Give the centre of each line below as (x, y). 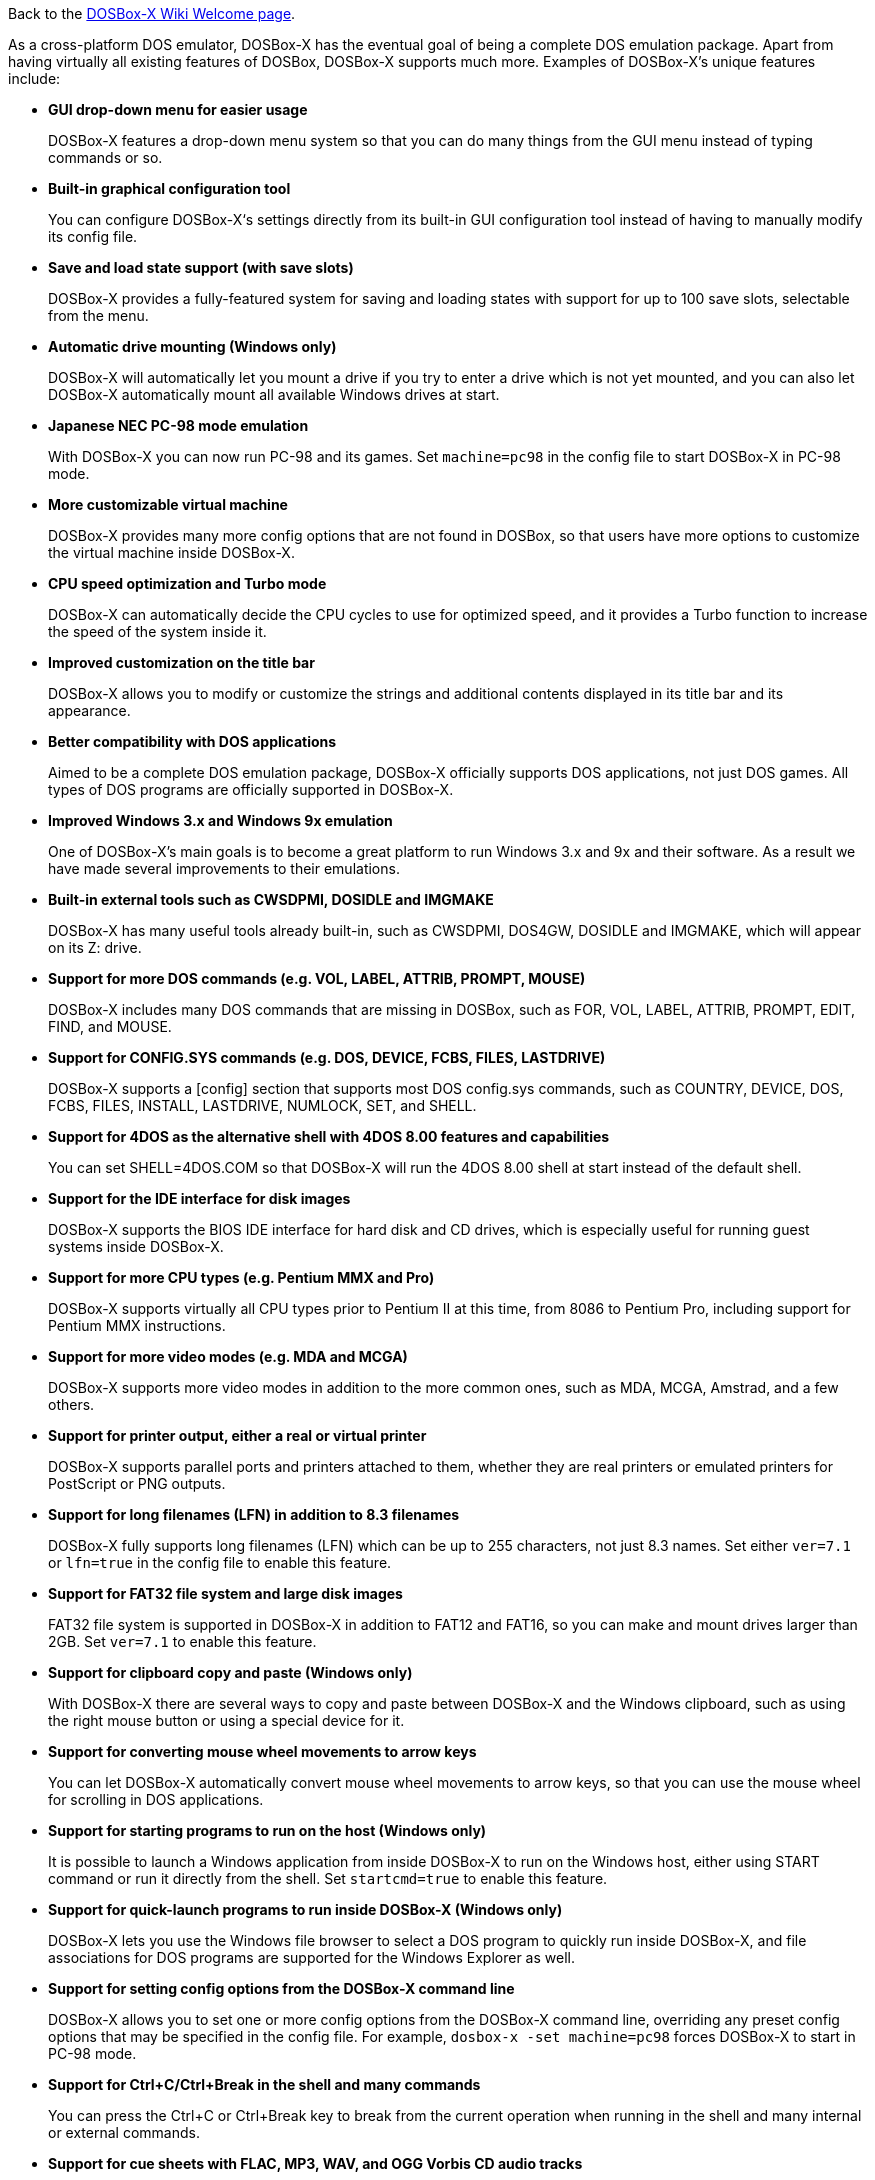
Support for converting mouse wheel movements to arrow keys (262, 1751)
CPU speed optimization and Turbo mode (187, 583)
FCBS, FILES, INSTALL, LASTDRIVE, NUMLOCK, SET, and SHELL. (262, 1105)
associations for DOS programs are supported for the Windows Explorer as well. (311, 1957)
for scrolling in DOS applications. (156, 1799)
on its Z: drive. (95, 947)
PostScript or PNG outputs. (137, 1483)
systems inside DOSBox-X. (136, 1246)
